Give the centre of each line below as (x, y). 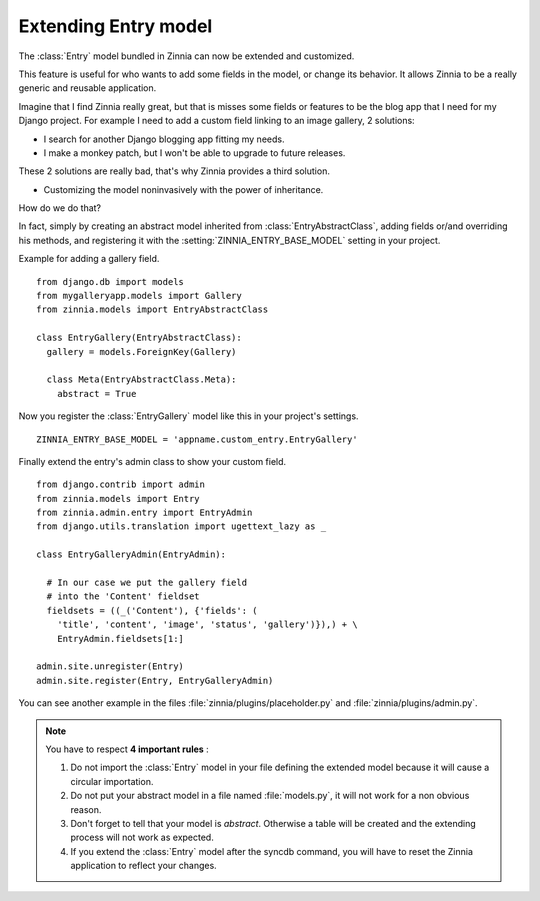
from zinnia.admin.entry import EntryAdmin (144, 513)
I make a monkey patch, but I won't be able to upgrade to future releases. (194, 152)
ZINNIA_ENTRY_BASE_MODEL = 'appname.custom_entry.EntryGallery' (197, 439)
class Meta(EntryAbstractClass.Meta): (141, 379)
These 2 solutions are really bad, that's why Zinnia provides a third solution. (174, 171)
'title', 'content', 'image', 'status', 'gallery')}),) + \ (207, 624)
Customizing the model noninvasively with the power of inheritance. (183, 189)
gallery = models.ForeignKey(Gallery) (141, 351)
